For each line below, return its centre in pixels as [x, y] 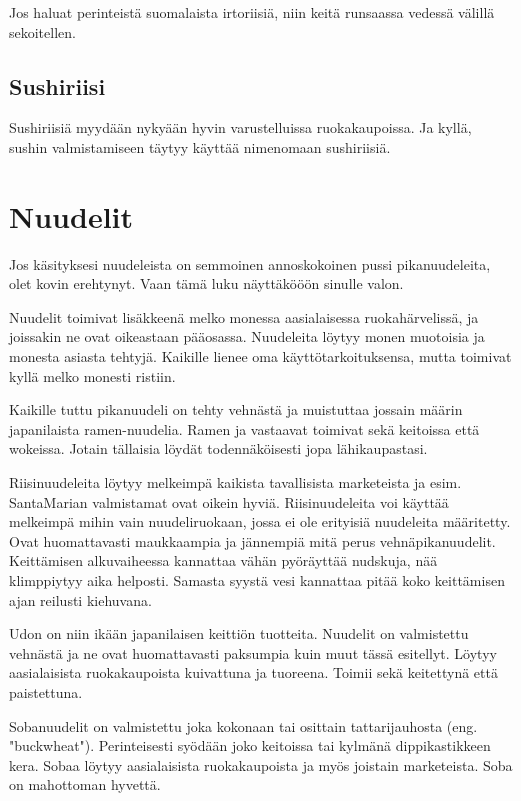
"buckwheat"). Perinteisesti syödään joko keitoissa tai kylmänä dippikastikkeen [250, 745]
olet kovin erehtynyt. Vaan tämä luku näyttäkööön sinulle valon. [206, 283]
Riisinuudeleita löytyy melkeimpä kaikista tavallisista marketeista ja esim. [235, 482]
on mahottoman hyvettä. [85, 784]
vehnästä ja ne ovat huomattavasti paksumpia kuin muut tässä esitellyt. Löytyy [253, 652]
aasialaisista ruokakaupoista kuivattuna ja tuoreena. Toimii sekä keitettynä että [253, 672]
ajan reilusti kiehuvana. [80, 599]
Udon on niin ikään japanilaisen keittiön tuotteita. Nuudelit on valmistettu [239, 633]
